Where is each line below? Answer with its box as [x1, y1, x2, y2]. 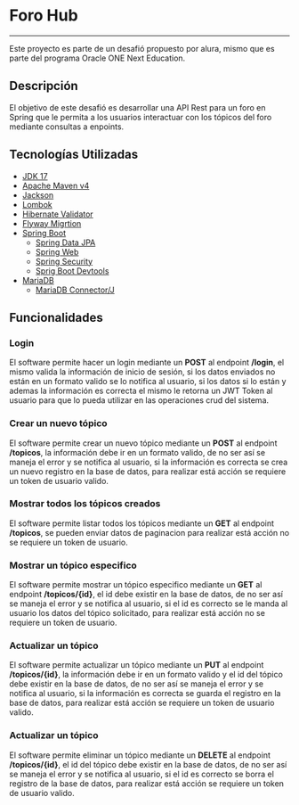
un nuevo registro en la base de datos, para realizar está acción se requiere [9, 465, 287, 477]
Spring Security [35, 256, 93, 267]
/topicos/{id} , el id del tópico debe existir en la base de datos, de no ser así [9, 759, 287, 769]
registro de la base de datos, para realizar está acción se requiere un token [9, 777, 285, 789]
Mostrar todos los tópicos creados [9, 497, 161, 510]
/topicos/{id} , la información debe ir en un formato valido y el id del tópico [9, 669, 283, 680]
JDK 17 [21, 170, 48, 181]
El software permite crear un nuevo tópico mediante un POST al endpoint [9, 438, 278, 448]
